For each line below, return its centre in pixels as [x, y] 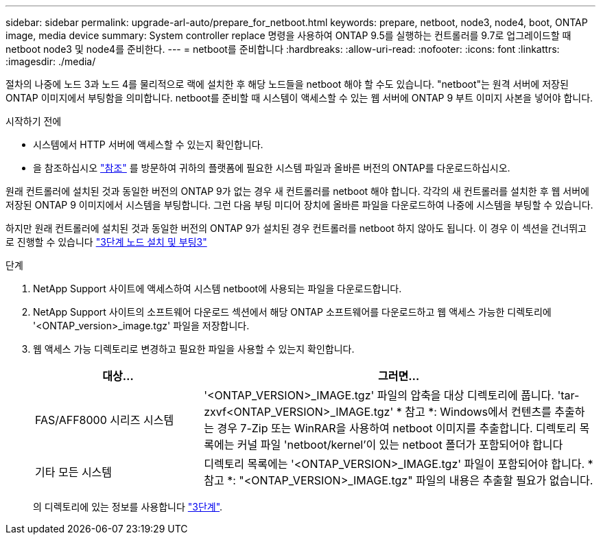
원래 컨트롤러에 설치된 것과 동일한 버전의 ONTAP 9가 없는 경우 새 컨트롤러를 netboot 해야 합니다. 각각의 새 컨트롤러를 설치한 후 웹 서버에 [297, 191]
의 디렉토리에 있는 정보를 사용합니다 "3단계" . [128, 507]
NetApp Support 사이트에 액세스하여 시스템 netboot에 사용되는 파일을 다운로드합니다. [217, 289]
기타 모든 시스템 [74, 472]
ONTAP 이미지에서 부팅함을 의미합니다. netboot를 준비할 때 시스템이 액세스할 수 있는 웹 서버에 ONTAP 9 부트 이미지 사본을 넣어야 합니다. [299, 98]
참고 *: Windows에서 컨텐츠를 [478, 412]
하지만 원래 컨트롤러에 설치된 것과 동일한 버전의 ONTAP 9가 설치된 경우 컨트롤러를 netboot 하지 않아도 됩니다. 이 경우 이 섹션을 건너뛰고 [296, 228]
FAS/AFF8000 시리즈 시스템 [105, 420]
